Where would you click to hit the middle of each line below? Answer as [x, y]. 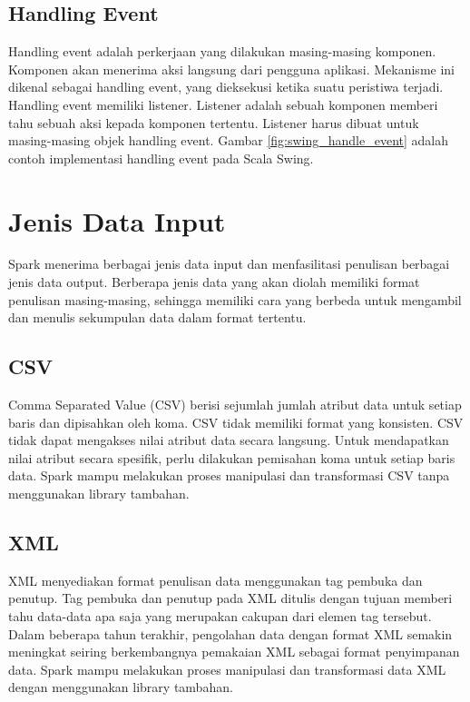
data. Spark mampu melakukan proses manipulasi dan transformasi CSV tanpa [229, 475]
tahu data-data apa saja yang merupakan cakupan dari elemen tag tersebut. [220, 616]
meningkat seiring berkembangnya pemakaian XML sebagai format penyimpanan [234, 652]
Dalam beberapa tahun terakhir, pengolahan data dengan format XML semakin [230, 633]
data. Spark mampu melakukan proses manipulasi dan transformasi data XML [227, 669]
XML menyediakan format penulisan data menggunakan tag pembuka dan [215, 580]
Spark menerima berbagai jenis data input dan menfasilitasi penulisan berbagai [229, 264]
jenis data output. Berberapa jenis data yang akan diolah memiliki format [214, 282]
